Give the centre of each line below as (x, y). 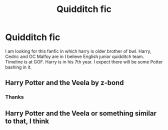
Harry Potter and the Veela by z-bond (64, 83)
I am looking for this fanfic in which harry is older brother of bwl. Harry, (78, 51)
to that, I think (27, 121)
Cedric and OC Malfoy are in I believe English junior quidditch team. (75, 56)
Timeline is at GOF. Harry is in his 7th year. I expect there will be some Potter (84, 61)
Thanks (14, 97)
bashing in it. (18, 67)
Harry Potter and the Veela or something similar (81, 113)
